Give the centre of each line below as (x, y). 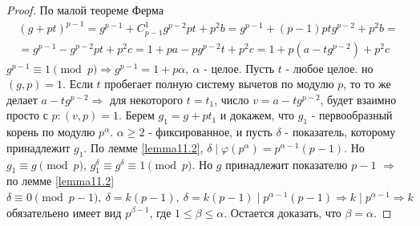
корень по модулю (51, 132)
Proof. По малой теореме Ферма (85, 10)
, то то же (367, 84)
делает (22, 99)
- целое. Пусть (239, 68)
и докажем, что (257, 115)
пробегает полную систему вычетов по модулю (219, 84)
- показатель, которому (340, 132)
